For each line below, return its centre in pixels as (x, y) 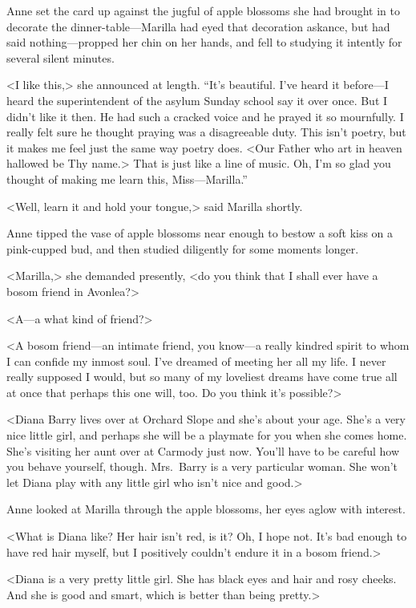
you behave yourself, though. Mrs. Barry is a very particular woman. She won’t (202, 466)
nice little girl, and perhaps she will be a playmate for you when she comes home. (207, 435)
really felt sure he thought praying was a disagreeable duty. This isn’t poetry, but (206, 132)
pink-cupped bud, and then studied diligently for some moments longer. (183, 248)
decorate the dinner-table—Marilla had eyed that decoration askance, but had (198, 26)
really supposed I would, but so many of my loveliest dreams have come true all (202, 377)
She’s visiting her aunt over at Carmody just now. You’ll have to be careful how (203, 450)
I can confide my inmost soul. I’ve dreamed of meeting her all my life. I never (196, 361)
